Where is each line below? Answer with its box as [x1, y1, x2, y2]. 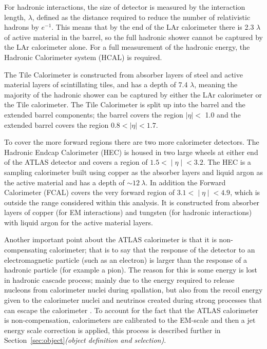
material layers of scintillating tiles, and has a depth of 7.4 [4, 79, 188, 90]
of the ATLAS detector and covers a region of [4, 157, 148, 167]
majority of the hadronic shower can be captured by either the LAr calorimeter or [4, 89, 262, 100]
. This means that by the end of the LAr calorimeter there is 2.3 [51, 22, 254, 32]
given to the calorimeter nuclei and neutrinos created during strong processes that [4, 295, 262, 305]
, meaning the [194, 79, 238, 90]
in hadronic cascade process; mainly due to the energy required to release [4, 274, 235, 285]
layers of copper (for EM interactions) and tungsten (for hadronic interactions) [4, 207, 252, 218]
